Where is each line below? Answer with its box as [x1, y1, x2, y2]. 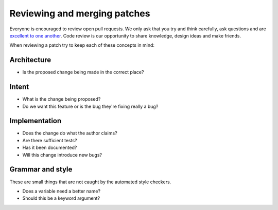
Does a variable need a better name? [22, 188, 100, 194]
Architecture [9, 55, 51, 64]
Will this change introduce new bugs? [22, 151, 102, 158]
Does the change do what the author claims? [22, 130, 118, 136]
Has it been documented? [22, 144, 77, 151]
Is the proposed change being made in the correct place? [22, 69, 144, 75]
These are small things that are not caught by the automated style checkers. [9, 179, 171, 185]
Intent [9, 83, 29, 91]
